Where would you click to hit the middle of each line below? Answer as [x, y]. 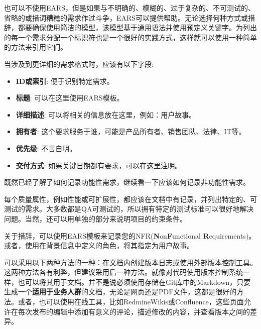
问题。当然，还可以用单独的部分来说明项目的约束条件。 [95, 218]
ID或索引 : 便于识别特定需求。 [65, 81]
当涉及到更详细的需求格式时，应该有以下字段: [79, 64]
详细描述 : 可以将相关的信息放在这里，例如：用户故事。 [106, 114]
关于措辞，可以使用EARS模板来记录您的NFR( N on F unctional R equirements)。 [130, 235]
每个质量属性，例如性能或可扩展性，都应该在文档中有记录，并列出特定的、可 [130, 199]
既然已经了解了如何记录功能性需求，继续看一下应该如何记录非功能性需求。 [127, 182]
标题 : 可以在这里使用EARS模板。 [70, 98]
